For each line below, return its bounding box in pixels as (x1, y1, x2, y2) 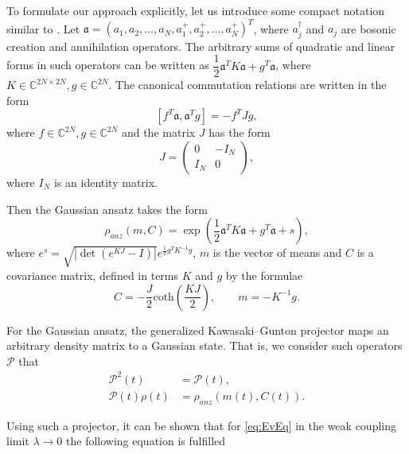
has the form (208, 124, 271, 141)
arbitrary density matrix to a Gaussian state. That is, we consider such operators (6, 337, 403, 354)
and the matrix (121, 124, 196, 141)
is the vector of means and (212, 244, 342, 261)
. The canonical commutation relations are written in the (108, 76, 387, 93)
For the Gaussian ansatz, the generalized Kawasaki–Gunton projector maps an (6, 321, 389, 338)
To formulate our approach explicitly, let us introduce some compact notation (6, 2, 385, 18)
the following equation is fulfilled (66, 433, 226, 449)
